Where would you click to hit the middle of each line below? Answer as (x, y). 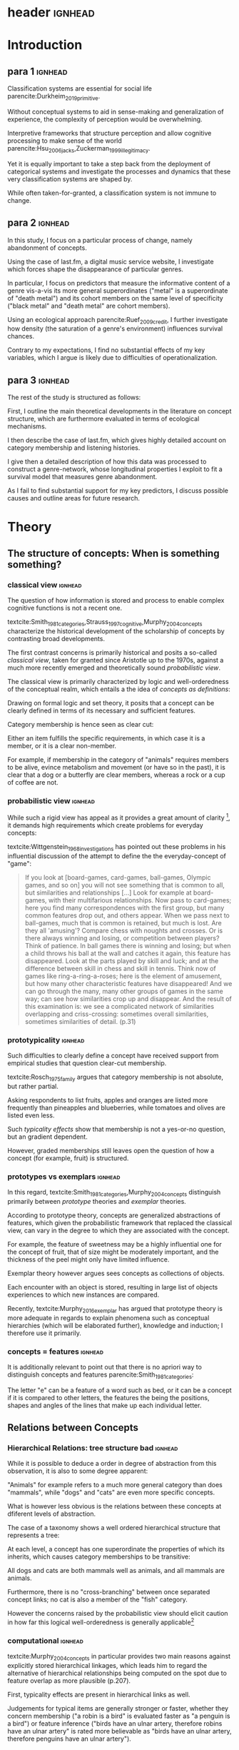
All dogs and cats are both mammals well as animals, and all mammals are (116, 1571)
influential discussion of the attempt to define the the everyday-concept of (117, 856)
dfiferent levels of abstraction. (52, 1514)
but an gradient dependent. (47, 1137)
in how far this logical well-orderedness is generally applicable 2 (101, 1621)
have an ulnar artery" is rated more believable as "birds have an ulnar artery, (119, 1731)
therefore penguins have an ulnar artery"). (70, 1739)
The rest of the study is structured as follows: (74, 398)
